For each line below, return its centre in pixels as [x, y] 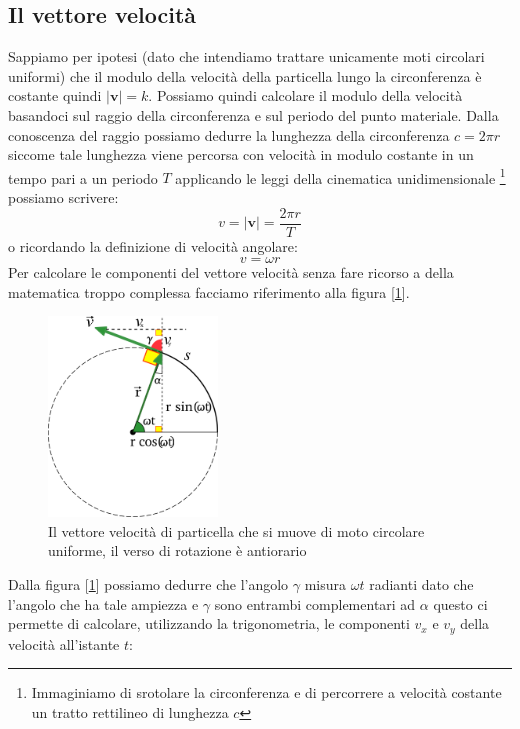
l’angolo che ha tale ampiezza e [103, 603]
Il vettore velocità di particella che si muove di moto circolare [236, 530]
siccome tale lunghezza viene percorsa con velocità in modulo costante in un [241, 154]
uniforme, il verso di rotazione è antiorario [177, 550]
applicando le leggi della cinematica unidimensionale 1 [340, 176]
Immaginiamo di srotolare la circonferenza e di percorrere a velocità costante [266, 692]
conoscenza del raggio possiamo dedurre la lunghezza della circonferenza [229, 134]
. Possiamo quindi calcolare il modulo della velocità [305, 95]
